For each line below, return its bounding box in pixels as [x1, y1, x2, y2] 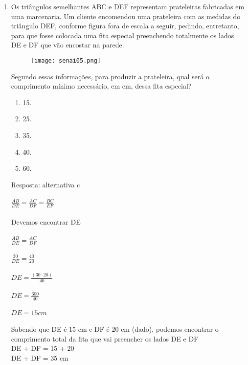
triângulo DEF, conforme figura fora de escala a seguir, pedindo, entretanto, [11, 21, 239, 31]
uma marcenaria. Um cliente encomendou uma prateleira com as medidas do [11, 11, 241, 21]
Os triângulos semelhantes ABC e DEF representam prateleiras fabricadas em [11, 1, 245, 11]
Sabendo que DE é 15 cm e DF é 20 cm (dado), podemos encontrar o [11, 324, 219, 334]
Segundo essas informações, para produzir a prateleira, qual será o [11, 71, 209, 81]
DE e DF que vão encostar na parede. [11, 40, 124, 50]
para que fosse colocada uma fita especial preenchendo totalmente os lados [11, 30, 234, 40]
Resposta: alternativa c [11, 179, 80, 189]
